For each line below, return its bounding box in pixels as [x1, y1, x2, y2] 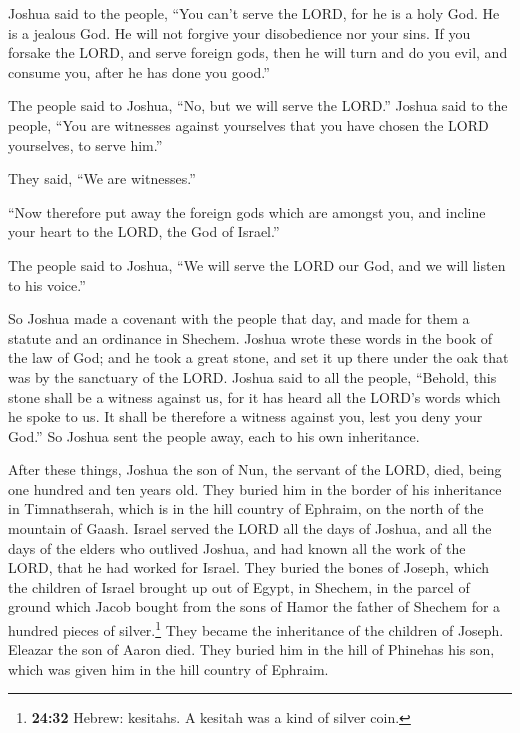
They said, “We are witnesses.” [8, 168, 196, 189]
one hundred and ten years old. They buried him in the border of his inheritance [8, 478, 502, 499]
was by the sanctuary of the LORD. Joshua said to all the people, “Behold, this [8, 366, 497, 387]
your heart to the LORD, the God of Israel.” [8, 221, 280, 242]
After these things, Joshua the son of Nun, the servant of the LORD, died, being [8, 459, 502, 480]
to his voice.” [8, 274, 86, 295]
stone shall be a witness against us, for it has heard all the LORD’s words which [8, 386, 501, 407]
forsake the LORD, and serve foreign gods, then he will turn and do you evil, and [8, 42, 508, 63]
